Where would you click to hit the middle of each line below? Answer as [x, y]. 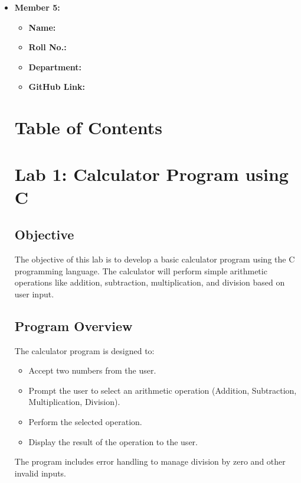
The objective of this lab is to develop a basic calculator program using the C [155, 259]
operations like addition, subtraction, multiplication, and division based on [150, 282]
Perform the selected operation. [85, 422]
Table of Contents [88, 127]
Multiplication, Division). [74, 402]
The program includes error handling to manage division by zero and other [150, 461]
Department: [55, 67]
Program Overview [73, 325]
